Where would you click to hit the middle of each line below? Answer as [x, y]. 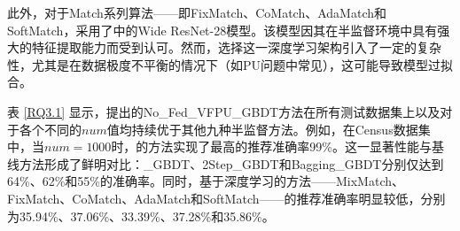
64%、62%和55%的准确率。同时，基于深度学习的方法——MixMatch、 [206, 181]
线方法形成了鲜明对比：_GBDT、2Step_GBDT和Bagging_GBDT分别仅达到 [226, 163]
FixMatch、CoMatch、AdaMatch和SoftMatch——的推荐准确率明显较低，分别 [226, 198]
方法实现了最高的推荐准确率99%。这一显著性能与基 [296, 146]
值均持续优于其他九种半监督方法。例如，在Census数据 [262, 129]
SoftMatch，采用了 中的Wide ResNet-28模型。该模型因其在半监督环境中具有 [222, 30]
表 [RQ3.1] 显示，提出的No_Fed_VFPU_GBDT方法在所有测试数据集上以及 [224, 111]
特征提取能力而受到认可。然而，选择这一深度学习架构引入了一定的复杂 [236, 47]
